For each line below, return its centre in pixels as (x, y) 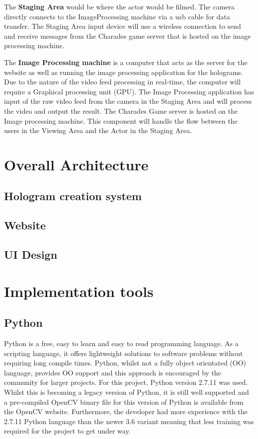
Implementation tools (79, 291)
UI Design (31, 255)
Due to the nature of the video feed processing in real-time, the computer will (123, 82)
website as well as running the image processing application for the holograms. (124, 72)
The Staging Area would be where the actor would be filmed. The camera (119, 6)
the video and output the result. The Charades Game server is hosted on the (121, 110)
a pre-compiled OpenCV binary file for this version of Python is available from (124, 402)
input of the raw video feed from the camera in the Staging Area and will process (128, 101)
